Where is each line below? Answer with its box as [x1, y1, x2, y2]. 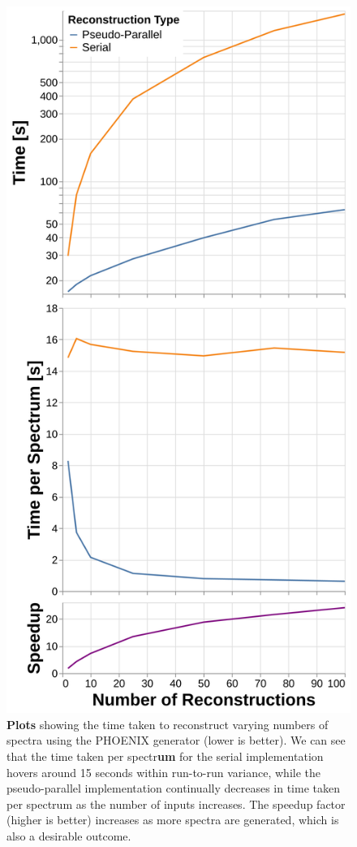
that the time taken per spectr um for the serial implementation [6, 748, 324, 765]
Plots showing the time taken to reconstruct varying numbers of [6, 715, 329, 732]
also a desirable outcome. [6, 827, 131, 844]
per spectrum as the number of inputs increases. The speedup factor [6, 795, 346, 812]
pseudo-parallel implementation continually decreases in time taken [6, 780, 340, 797]
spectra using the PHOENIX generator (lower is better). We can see [6, 732, 346, 749]
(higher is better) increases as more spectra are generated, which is [6, 811, 339, 828]
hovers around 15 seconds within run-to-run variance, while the [6, 763, 321, 780]
